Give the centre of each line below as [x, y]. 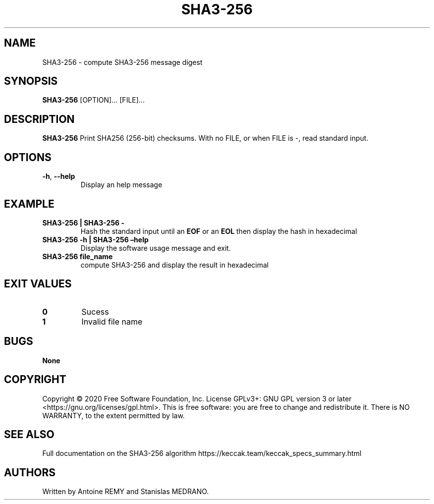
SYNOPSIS [31, 81]
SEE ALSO [29, 434]
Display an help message [121, 185]
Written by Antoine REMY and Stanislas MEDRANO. [126, 492]
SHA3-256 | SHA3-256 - [83, 223]
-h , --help [59, 176]
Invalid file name [112, 321]
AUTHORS [30, 472]
